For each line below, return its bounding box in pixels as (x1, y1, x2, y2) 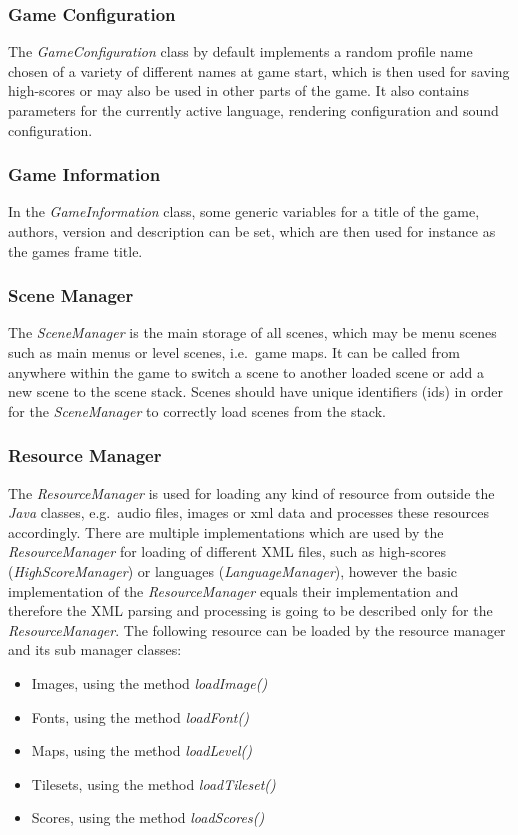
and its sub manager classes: (8, 639, 182, 660)
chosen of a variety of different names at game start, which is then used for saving (8, 60, 510, 81)
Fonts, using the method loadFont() (31, 706, 249, 727)
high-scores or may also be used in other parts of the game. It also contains (8, 80, 470, 101)
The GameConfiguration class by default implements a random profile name (8, 41, 473, 62)
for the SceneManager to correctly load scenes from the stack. (8, 400, 386, 421)
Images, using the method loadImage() (31, 672, 268, 693)
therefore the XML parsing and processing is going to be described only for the (8, 600, 493, 621)
